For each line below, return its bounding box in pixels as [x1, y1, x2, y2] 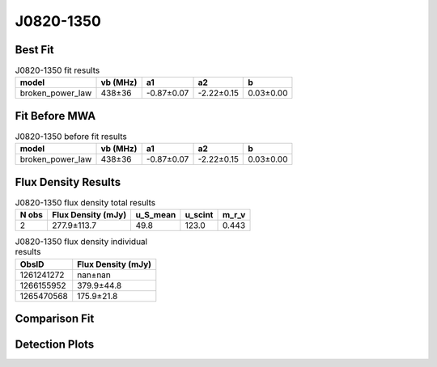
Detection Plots [15, 338, 95, 352]
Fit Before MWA [15, 109, 96, 123]
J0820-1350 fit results [15, 65, 100, 76]
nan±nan [77, 269, 111, 281]
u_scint [185, 209, 214, 221]
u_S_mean [135, 209, 176, 221]
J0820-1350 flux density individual [15, 236, 148, 247]
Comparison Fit [15, 312, 95, 326]
